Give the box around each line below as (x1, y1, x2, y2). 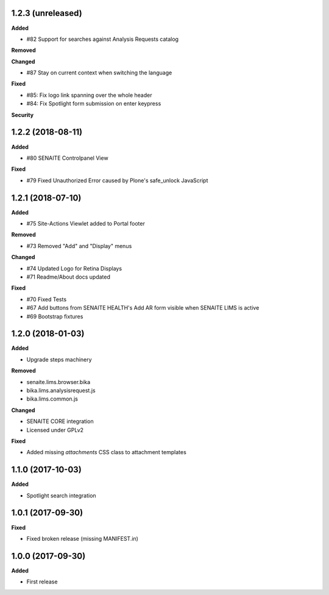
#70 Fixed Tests (26, 296, 67, 303)
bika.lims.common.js (26, 395, 79, 402)
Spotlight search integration (26, 491, 97, 499)
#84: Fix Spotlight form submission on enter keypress (26, 100, 161, 107)
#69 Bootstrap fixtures (26, 313, 83, 320)
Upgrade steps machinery (26, 355, 92, 363)
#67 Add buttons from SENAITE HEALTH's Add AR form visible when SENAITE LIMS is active (26, 304, 260, 312)
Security (11, 111, 34, 118)
